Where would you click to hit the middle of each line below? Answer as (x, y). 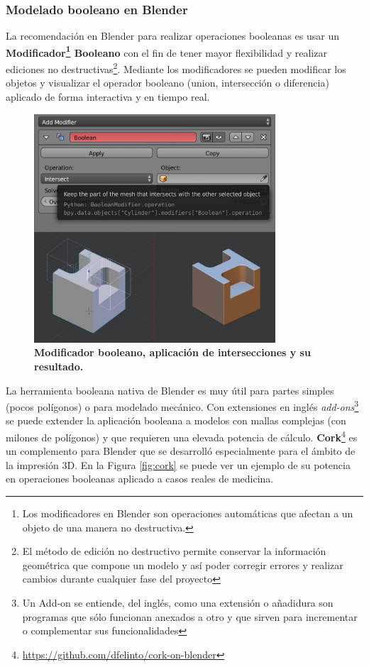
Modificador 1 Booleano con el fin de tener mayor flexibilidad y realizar (166, 51)
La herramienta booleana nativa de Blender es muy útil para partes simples (170, 390)
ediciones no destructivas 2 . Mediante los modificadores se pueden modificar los (176, 68)
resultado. (59, 366)
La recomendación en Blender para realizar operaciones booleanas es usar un (172, 36)
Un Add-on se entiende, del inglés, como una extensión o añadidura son (178, 603)
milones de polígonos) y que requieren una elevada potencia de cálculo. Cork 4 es (182, 436)
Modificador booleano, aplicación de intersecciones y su (172, 352)
